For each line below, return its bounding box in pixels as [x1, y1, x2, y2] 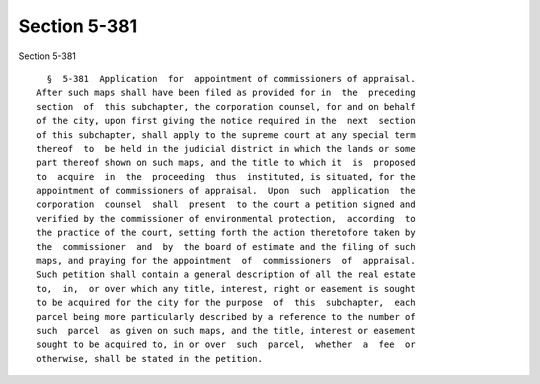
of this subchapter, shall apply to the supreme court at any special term [36, 129, 416, 140]
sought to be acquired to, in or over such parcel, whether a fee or [36, 339, 416, 350]
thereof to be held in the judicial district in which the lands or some [36, 143, 416, 154]
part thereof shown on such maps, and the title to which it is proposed [36, 157, 416, 169]
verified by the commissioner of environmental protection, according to [36, 213, 416, 224]
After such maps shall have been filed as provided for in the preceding [36, 87, 416, 99]
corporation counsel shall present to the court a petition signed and [36, 199, 416, 210]
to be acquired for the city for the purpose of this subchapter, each [36, 297, 416, 309]
